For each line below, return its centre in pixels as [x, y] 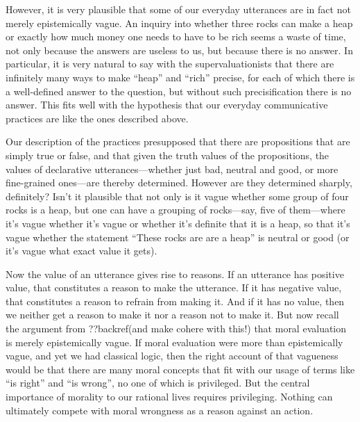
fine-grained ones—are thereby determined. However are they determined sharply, [179, 182]
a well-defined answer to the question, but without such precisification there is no [179, 91]
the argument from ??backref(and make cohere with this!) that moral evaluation [176, 328]
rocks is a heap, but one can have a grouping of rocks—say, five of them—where [175, 210]
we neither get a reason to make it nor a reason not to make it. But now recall [172, 315]
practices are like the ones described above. [97, 118]
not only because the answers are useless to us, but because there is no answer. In [179, 50]
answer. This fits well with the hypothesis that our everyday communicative [167, 105]
